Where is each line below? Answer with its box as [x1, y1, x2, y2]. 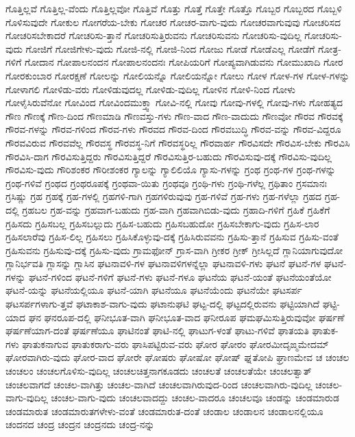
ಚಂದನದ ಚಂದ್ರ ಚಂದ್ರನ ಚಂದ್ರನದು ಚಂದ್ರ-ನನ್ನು [5, 417, 155, 432]
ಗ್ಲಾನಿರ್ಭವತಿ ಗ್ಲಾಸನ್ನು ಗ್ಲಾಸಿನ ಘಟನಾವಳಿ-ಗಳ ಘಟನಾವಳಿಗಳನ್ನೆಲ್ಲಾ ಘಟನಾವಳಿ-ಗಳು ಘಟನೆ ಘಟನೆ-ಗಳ [5, 256, 321, 271]
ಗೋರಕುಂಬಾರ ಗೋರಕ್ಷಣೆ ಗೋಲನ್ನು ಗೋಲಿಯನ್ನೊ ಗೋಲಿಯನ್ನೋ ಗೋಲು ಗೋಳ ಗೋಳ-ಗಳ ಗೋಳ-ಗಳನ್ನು [5, 68, 350, 82]
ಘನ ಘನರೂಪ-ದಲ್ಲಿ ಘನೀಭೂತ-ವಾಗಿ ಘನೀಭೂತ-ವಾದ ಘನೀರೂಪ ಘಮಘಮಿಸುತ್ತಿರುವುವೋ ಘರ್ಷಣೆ [28, 310, 345, 324]
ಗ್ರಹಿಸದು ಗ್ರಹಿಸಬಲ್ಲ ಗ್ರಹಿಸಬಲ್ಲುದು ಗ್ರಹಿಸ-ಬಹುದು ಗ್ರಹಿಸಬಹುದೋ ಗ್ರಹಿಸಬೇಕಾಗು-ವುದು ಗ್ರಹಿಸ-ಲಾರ [5, 216, 319, 230]
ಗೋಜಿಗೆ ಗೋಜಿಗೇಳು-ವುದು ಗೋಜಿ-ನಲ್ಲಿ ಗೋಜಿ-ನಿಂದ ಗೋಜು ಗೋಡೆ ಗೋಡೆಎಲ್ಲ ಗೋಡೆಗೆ [25, 41, 315, 55]
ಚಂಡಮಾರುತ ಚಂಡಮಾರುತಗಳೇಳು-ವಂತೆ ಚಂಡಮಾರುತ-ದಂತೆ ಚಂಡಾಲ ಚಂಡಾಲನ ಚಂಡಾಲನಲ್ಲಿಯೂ [5, 403, 323, 418]
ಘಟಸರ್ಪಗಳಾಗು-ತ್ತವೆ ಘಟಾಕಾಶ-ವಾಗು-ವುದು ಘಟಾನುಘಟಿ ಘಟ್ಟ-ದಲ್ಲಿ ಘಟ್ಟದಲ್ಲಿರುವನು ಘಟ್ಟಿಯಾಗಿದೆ [5, 297, 320, 311]
